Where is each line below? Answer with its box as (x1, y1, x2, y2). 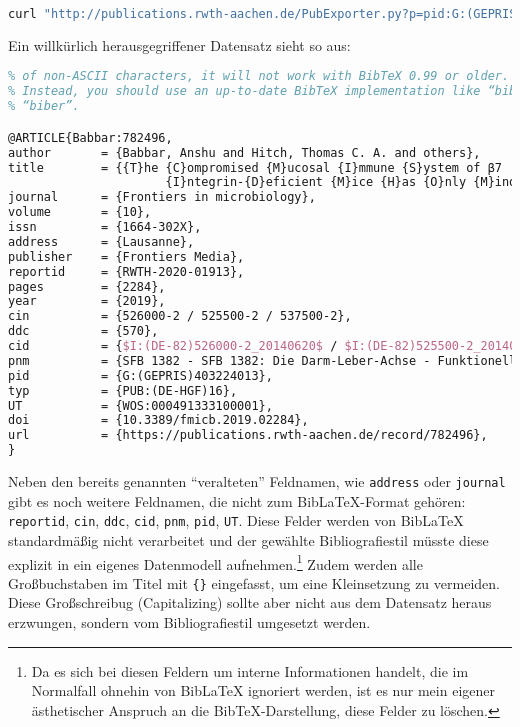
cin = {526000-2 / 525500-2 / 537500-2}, (8, 309, 352, 324)
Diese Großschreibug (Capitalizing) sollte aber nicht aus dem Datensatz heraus (8, 592, 492, 613)
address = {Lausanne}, (8, 234, 195, 249)
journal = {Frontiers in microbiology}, (8, 190, 316, 205)
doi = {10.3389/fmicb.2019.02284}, (8, 413, 309, 428)
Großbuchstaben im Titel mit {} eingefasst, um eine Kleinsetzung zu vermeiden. (8, 572, 500, 593)
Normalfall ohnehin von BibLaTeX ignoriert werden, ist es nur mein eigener (31, 680, 495, 701)
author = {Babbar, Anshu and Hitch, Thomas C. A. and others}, (8, 145, 481, 160)
